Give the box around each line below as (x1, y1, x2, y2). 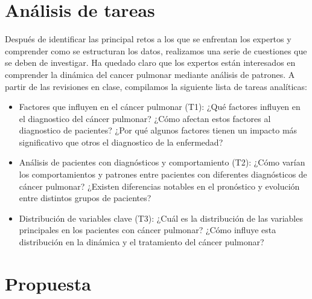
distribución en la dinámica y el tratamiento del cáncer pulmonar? (19, 236, 264, 248)
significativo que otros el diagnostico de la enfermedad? (19, 135, 223, 148)
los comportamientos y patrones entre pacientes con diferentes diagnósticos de (19, 168, 307, 181)
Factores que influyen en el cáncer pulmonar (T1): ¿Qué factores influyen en (19, 100, 301, 113)
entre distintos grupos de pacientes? (19, 191, 151, 204)
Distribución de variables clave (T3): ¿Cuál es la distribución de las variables (19, 211, 303, 224)
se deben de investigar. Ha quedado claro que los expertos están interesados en (5, 56, 296, 69)
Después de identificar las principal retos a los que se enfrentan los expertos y (5, 33, 291, 45)
